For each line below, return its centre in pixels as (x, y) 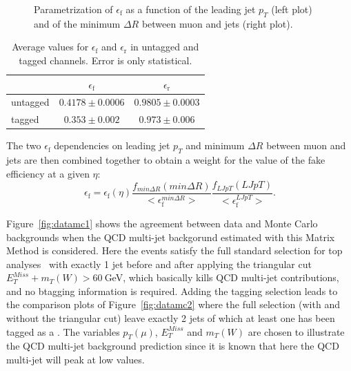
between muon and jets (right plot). (217, 23)
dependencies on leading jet (112, 145)
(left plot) (292, 9)
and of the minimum (77, 23)
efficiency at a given (48, 173)
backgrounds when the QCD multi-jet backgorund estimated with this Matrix (171, 237)
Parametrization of (73, 9)
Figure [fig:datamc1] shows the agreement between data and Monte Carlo (162, 223)
